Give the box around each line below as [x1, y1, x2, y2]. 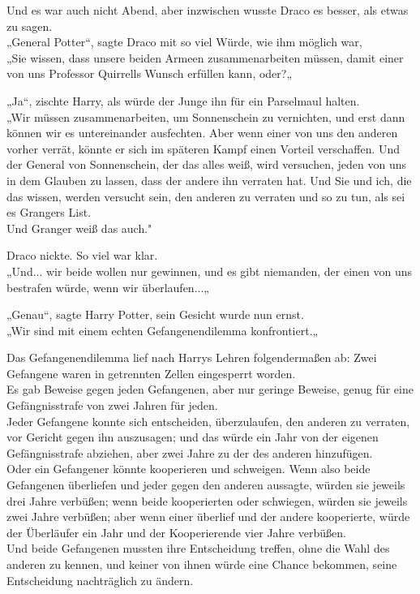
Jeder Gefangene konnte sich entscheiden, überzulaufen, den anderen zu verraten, [6, 412, 410, 429]
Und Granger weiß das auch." [6, 219, 152, 236]
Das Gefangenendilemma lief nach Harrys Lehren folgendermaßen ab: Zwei [6, 349, 377, 366]
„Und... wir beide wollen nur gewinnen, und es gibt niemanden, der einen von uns [6, 262, 413, 279]
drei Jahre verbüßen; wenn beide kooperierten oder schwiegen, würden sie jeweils [6, 492, 408, 509]
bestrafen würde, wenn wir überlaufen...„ [6, 278, 209, 295]
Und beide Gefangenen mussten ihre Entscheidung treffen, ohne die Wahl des [6, 540, 390, 557]
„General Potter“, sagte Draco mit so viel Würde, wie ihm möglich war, [6, 33, 362, 50]
